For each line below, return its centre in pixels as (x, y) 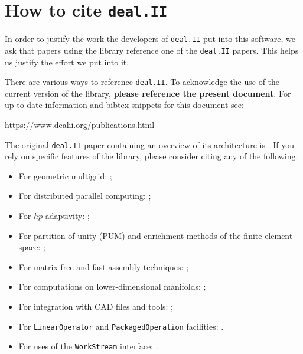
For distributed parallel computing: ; (85, 196)
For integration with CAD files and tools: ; (96, 306)
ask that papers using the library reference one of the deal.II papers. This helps (152, 50)
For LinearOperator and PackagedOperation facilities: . (121, 326)
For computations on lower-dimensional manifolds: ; (112, 286)
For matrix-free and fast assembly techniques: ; (104, 266)
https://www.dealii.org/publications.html (80, 124)
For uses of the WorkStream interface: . (88, 346)
